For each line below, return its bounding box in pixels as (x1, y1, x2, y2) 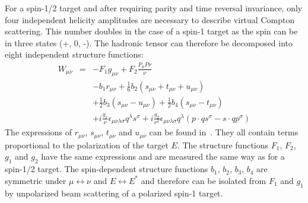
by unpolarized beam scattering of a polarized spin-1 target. (5, 186, 223, 199)
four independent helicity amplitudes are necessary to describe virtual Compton (5, 13, 295, 26)
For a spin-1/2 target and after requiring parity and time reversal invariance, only (5, 2, 303, 14)
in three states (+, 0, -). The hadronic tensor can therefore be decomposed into (5, 36, 293, 49)
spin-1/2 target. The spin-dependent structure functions (5, 163, 208, 175)
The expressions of (5, 126, 72, 138)
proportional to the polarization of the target (5, 138, 169, 151)
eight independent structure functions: (5, 48, 144, 61)
